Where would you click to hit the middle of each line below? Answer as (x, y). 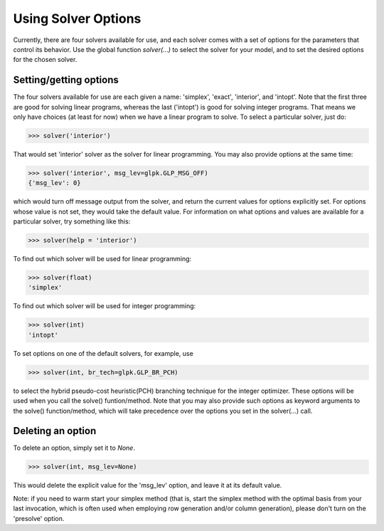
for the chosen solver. (45, 60)
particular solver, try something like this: (72, 221)
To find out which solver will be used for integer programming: (105, 306)
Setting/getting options (66, 80)
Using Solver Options (77, 19)
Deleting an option (55, 431)
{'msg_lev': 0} (54, 183)
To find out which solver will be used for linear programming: (102, 259)
